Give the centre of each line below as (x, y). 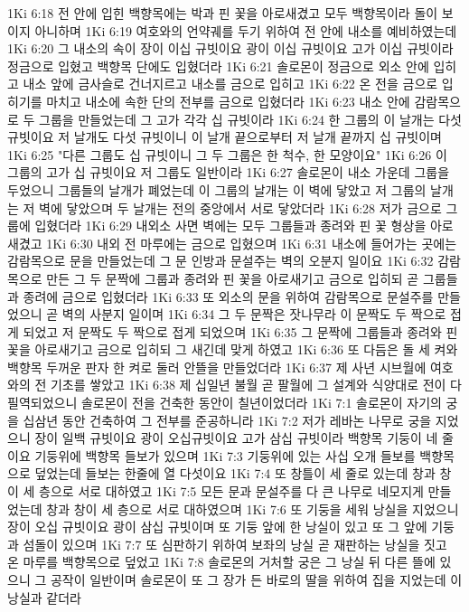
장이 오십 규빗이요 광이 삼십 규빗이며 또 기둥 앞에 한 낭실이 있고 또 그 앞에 (217, 527)
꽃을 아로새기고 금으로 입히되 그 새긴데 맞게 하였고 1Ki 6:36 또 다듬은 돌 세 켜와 (233, 349)
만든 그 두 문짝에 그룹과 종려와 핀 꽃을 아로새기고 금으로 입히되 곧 (233, 278)
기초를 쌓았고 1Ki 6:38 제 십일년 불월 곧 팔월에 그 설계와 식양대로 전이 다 (256, 385)
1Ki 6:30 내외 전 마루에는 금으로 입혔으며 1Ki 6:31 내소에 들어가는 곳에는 (252, 243)
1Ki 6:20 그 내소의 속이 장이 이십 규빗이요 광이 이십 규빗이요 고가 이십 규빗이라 (230, 48)
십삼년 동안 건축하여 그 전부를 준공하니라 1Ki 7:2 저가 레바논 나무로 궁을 (227, 420)
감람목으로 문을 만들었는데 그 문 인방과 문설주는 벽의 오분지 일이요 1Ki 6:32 (220, 261)
